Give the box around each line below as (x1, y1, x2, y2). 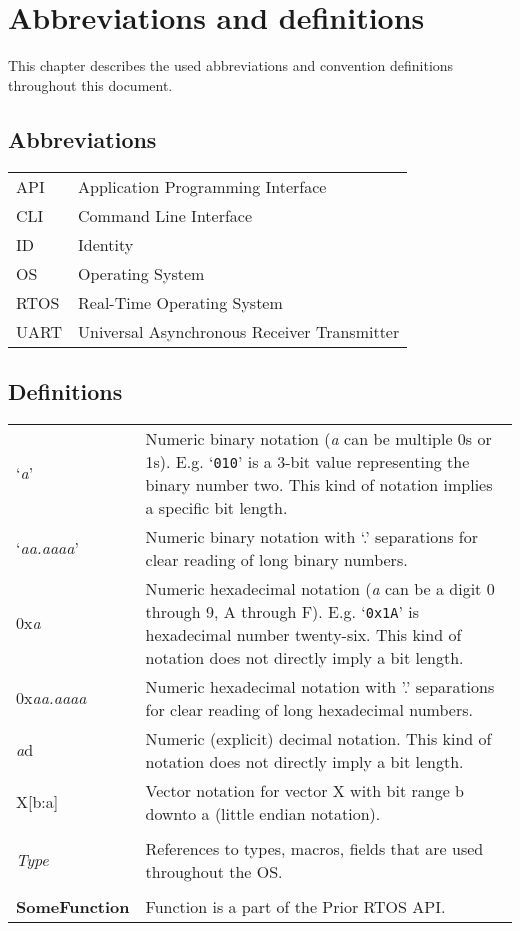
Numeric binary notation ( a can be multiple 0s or (145, 426, 492, 450)
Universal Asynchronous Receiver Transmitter (78, 319, 400, 343)
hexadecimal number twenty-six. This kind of (145, 622, 462, 646)
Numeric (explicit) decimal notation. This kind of (145, 726, 492, 750)
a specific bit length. (145, 495, 288, 519)
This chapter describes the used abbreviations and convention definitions (8, 55, 454, 76)
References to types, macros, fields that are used (145, 836, 484, 860)
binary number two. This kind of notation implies (145, 472, 493, 496)
